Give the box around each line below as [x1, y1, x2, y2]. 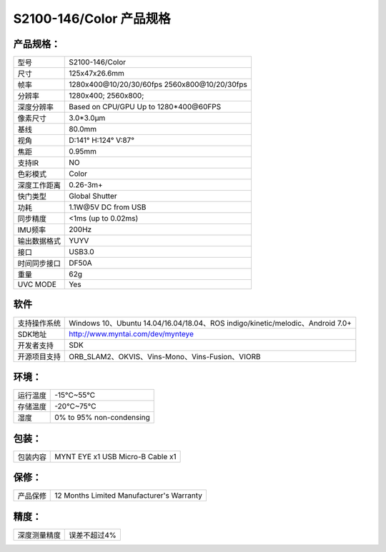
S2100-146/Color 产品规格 [13, 11, 171, 26]
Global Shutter [69, 191, 117, 201]
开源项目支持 [17, 351, 61, 361]
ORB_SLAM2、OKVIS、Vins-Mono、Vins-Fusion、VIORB [69, 351, 261, 361]
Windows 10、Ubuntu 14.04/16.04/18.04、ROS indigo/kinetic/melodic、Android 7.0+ [69, 318, 352, 328]
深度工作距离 [17, 181, 61, 191]
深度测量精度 [17, 530, 61, 540]
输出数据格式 [17, 236, 61, 246]
